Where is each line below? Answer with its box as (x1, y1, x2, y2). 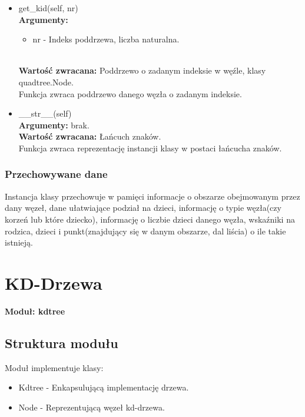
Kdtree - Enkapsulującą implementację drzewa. (18, 381, 189, 393)
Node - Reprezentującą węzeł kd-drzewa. (18, 401, 165, 413)
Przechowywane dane (5, 167, 108, 181)
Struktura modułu (5, 333, 118, 352)
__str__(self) (18, 107, 72, 120)
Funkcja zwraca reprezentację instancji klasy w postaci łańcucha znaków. (18, 141, 282, 154)
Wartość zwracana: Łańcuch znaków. (18, 130, 161, 143)
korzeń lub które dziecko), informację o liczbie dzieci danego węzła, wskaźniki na (5, 213, 295, 225)
